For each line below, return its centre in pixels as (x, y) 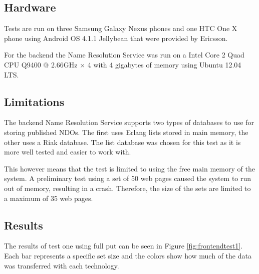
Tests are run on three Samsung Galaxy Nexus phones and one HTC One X (121, 28)
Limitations (34, 101)
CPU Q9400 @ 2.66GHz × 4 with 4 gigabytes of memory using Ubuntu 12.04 (123, 64)
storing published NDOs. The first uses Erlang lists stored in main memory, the (126, 132)
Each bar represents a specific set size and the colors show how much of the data (128, 255)
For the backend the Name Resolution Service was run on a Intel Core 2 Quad (124, 55)
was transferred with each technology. (62, 265)
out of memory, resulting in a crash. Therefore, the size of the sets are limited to (127, 188)
